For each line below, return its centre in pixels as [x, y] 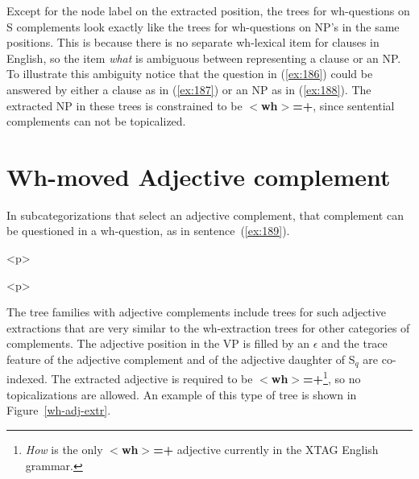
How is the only [64, 449]
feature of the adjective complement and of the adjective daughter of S [181, 359]
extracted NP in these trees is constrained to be [124, 105]
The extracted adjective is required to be [152, 379]
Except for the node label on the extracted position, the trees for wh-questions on [208, 10]
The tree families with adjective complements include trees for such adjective [196, 312]
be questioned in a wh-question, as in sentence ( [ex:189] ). [148, 231]
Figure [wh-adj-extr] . [59, 410]
